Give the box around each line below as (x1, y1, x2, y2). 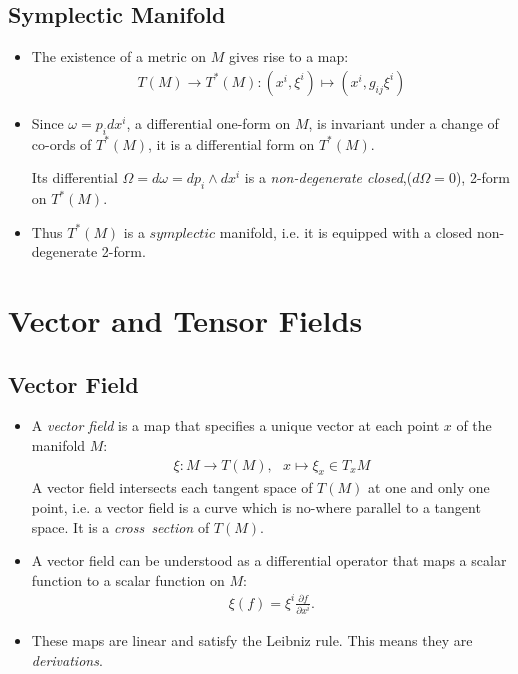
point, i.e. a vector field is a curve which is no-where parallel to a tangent (31, 496, 481, 517)
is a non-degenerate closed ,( (244, 167, 413, 188)
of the (456, 415, 492, 436)
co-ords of (31, 133, 92, 154)
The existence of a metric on (31, 46, 207, 67)
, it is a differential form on (148, 133, 315, 154)
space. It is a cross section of (31, 516, 210, 537)
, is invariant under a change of (308, 112, 499, 133)
